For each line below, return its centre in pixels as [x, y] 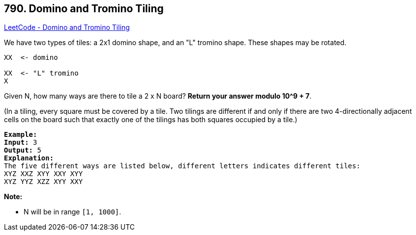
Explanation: [29, 158]
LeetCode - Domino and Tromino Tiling [67, 27]
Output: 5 [23, 150]
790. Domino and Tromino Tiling [84, 9]
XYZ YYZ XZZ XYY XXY [44, 182]
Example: [21, 135]
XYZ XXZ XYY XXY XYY [44, 174]
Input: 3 [21, 143]
